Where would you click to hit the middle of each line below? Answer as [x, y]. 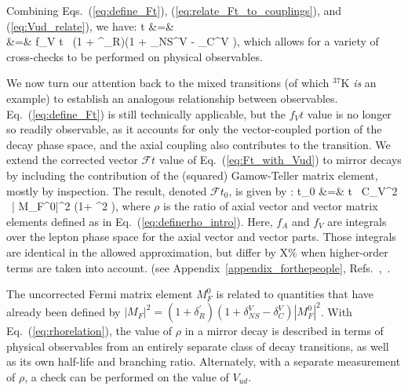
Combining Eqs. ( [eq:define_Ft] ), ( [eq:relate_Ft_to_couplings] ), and [174, 10]
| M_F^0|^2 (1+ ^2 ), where [81, 206]
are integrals [357, 221]
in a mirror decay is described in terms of [284, 331]
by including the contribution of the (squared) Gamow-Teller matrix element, [192, 175]
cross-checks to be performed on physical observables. [135, 56]
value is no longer [349, 113]
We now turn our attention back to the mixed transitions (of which [168, 83]
